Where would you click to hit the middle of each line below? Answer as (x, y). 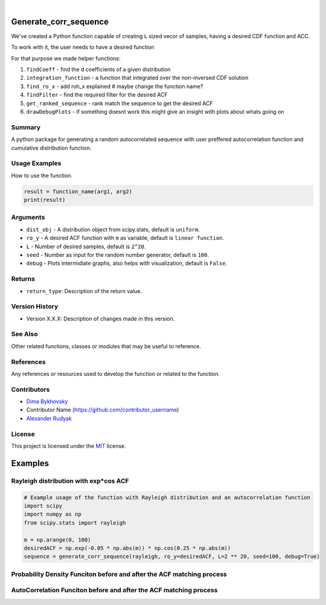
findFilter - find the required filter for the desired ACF (97, 95)
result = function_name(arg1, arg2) (78, 191)
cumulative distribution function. (51, 147)
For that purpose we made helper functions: (66, 58)
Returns (23, 279)
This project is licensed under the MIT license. (69, 446)
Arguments (28, 218)
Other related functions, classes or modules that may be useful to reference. (106, 346)
